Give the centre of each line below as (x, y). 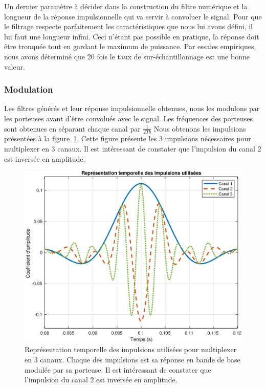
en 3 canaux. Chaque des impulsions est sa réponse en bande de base (132, 359)
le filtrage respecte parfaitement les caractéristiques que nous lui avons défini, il (128, 26)
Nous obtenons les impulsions (200, 128)
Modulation (29, 89)
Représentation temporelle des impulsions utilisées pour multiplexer (131, 349)
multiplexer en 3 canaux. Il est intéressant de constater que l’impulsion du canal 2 (133, 148)
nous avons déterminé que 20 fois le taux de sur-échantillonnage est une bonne (127, 56)
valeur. (15, 66)
